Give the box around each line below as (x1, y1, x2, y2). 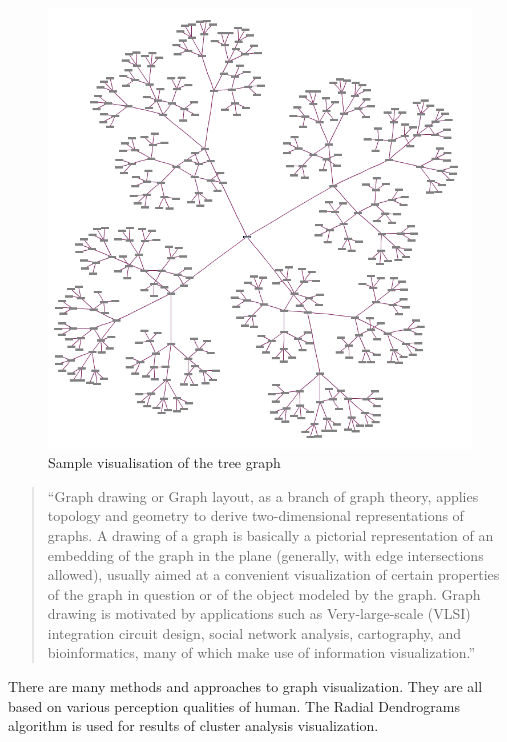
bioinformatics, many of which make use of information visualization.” (47, 642, 476, 663)
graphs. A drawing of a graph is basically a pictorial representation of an (47, 524, 494, 545)
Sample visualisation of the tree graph (48, 452, 281, 473)
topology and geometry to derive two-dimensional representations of (47, 505, 464, 526)
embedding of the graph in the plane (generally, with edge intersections (47, 544, 484, 565)
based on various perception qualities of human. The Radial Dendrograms (8, 695, 460, 716)
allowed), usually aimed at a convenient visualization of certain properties (47, 564, 500, 585)
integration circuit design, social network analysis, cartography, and (47, 622, 461, 643)
